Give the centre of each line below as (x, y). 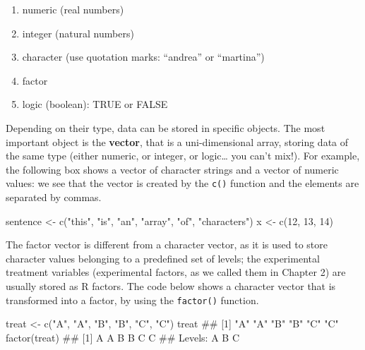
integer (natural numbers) (78, 33)
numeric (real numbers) (73, 9)
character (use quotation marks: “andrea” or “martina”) (143, 57)
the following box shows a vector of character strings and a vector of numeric (172, 169)
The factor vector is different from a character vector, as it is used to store (167, 245)
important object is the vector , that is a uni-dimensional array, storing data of (177, 141)
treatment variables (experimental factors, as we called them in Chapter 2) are (176, 272)
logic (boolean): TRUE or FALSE (95, 104)
